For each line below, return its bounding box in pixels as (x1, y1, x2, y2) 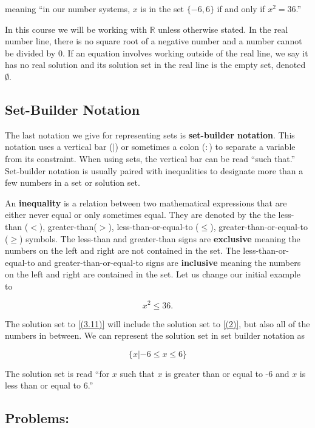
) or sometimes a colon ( (115, 140, 206, 153)
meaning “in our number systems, (5, 2, 130, 15)
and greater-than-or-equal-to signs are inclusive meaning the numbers (38, 256, 301, 268)
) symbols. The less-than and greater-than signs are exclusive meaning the (19, 232, 300, 245)
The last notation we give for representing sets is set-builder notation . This (5, 128, 295, 141)
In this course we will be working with (5, 22, 147, 35)
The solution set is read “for (5, 367, 110, 379)
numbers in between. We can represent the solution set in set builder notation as (5, 329, 305, 342)
